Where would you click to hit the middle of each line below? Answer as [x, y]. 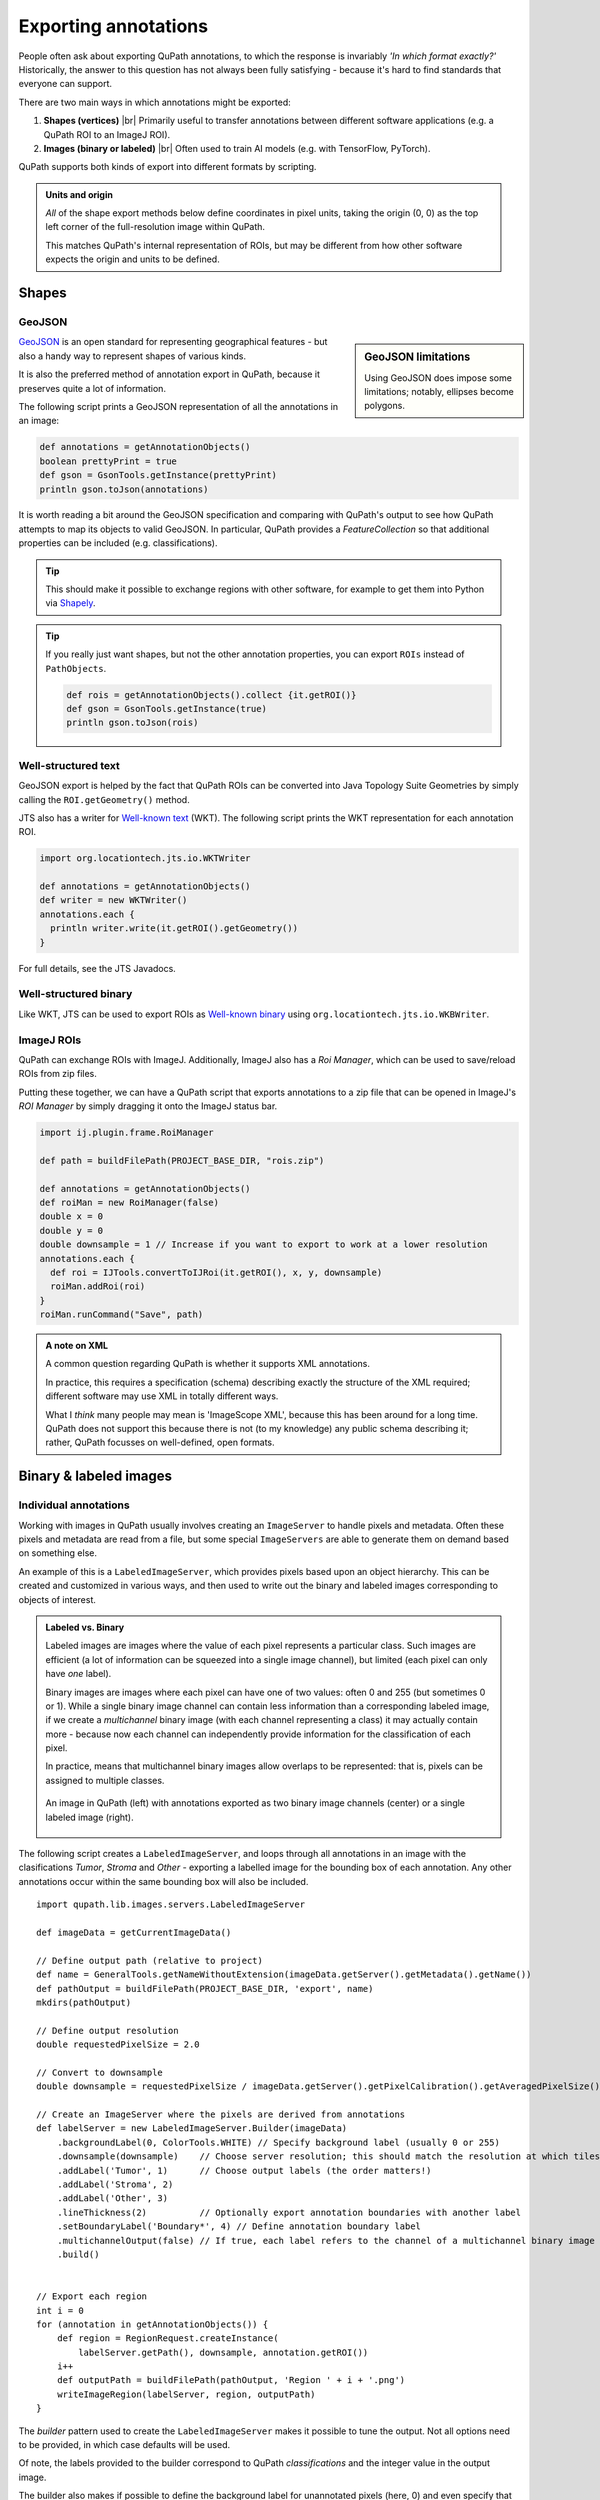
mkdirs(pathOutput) [84, 2002]
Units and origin [79, 194]
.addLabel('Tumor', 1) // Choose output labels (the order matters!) [244, 2170]
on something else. [57, 1553]
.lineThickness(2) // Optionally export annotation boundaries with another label [289, 2212]
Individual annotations [74, 1505]
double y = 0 [71, 1230]
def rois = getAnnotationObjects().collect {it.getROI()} [211, 694]
